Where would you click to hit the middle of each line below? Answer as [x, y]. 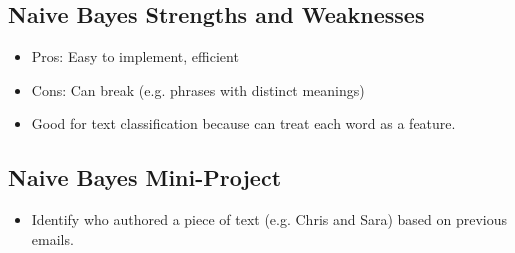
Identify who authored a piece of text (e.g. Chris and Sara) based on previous [269, 219]
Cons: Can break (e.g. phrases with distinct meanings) [198, 89]
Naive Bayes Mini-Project [145, 177]
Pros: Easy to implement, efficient [135, 56]
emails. [52, 238]
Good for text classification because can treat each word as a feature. [243, 123]
